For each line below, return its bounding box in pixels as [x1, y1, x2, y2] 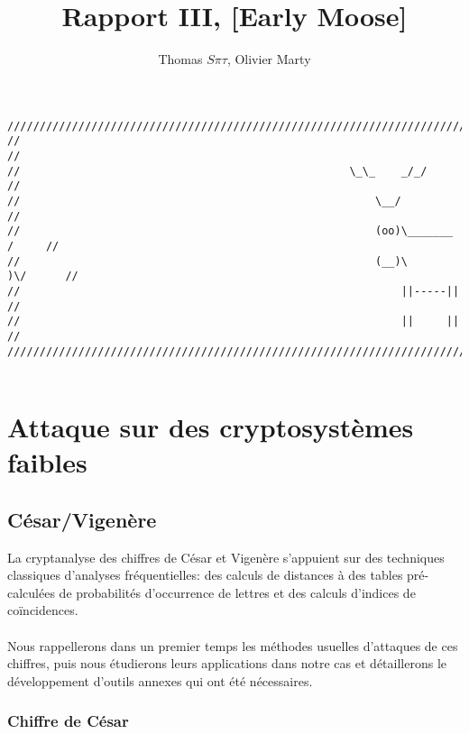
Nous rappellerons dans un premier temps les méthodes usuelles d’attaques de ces [7, 636, 458, 655]
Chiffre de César [7, 710, 129, 732]
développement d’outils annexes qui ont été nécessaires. [7, 671, 313, 690]
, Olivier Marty [226, 50, 311, 69]
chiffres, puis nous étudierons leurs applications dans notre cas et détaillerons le [7, 654, 446, 673]
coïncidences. [7, 601, 78, 619]
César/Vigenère [7, 505, 157, 533]
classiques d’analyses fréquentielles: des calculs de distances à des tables [7, 565, 403, 584]
